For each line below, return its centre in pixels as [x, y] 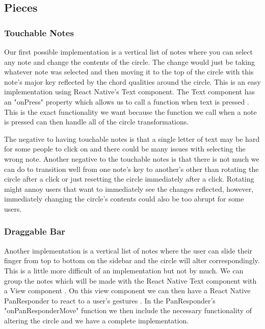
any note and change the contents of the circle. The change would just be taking [130, 61]
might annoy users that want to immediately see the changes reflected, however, [129, 188]
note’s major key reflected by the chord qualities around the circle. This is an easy [132, 81]
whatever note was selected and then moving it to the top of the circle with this [129, 72]
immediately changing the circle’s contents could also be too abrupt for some [124, 199]
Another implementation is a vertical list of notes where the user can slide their [128, 250]
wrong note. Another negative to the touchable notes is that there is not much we [132, 158]
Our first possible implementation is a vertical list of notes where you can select [128, 52]
